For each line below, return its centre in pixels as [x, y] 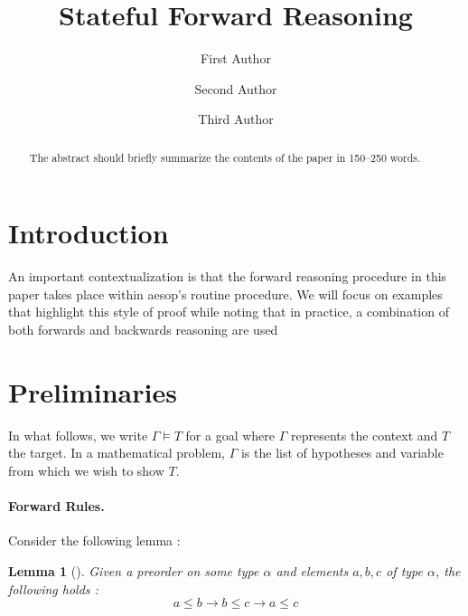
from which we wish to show [86, 470]
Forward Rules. [56, 506]
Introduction [89, 233]
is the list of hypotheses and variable [342, 453]
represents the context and [364, 435]
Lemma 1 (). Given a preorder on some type [134, 570]
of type [404, 570]
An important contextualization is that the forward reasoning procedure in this [228, 276]
